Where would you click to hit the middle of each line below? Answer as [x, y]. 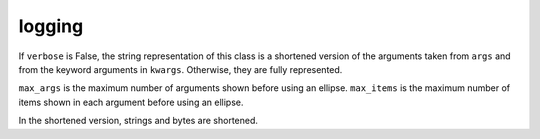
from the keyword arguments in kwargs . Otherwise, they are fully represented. [180, 69]
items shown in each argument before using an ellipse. [131, 102]
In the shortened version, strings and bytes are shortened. [138, 121]
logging [51, 26]
